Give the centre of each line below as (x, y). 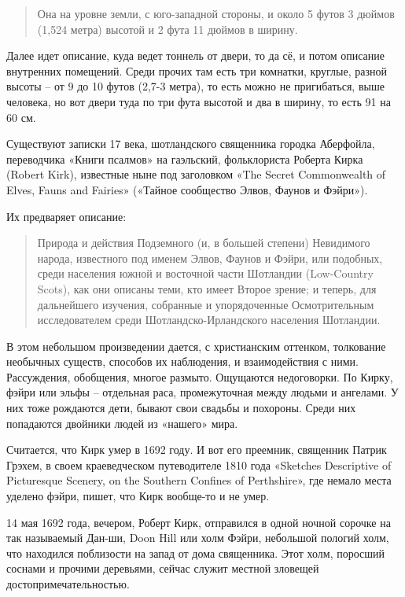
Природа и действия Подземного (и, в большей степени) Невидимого (204, 243)
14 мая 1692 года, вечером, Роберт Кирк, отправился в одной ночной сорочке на (199, 522)
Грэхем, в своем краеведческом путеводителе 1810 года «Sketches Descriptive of (199, 464)
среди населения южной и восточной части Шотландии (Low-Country (205, 273)
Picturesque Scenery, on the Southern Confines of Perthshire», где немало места (199, 480)
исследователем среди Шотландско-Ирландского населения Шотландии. (209, 320)
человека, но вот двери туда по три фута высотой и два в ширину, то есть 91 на (199, 101)
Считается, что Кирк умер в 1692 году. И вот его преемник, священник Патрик (197, 450)
